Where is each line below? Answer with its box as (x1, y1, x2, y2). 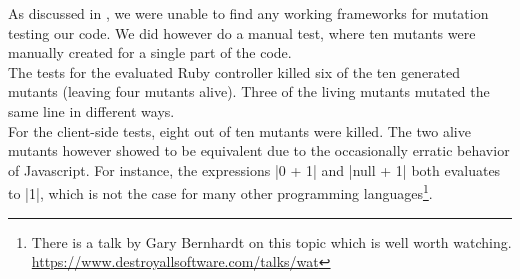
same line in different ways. (8, 100, 175, 121)
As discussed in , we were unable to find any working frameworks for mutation (8, 3, 489, 23)
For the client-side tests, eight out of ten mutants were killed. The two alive (8, 120, 471, 141)
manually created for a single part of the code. (8, 42, 292, 63)
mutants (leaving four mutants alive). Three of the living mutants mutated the (8, 81, 490, 102)
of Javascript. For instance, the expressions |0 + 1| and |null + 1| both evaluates (8, 159, 501, 180)
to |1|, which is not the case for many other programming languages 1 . (8, 180, 433, 203)
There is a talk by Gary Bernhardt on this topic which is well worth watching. (31, 231, 512, 252)
